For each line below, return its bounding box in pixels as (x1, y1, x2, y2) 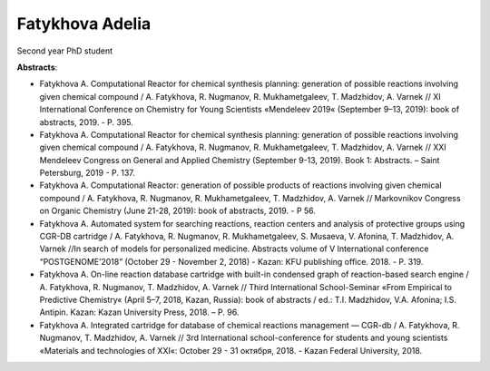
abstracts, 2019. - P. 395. (39, 116, 133, 127)
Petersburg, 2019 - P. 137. (39, 168, 135, 179)
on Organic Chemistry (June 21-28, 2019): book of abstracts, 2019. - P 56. (39, 205, 317, 217)
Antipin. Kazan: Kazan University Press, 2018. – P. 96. (39, 307, 240, 317)
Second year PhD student (16, 45, 113, 56)
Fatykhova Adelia (16, 14, 152, 34)
